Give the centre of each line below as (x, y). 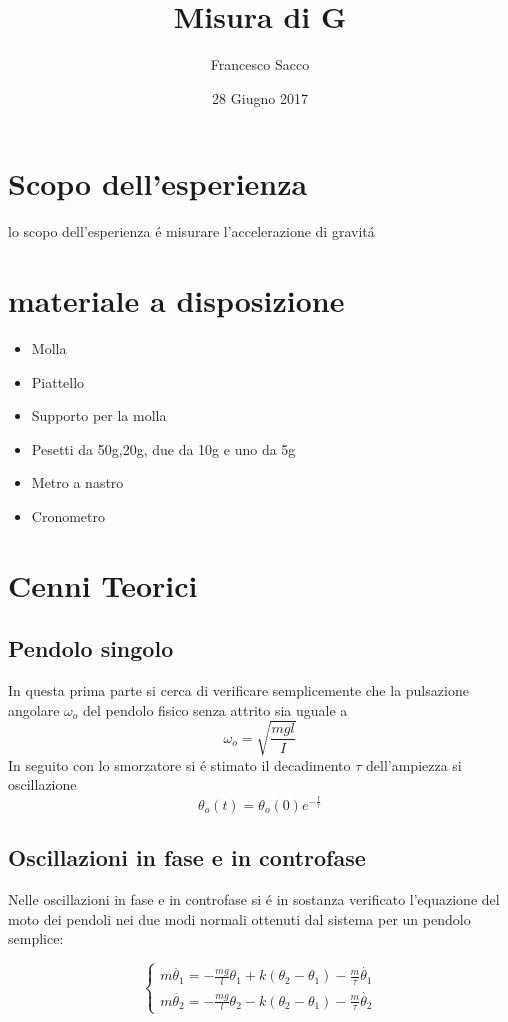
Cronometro (68, 515)
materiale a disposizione (176, 300)
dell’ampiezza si (414, 764)
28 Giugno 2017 (260, 97)
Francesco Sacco (260, 64)
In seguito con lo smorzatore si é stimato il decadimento (179, 764)
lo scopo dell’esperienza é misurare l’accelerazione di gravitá (191, 231)
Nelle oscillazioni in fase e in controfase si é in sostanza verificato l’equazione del (254, 899)
